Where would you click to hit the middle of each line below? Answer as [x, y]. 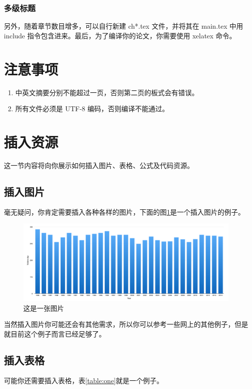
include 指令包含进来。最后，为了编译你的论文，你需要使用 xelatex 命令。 [120, 35]
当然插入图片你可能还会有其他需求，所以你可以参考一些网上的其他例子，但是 [126, 324]
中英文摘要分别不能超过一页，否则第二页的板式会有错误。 [107, 92]
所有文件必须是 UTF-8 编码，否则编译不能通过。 [92, 109]
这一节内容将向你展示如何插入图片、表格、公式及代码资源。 [99, 165]
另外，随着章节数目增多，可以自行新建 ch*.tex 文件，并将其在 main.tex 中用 [124, 26]
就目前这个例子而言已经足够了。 [55, 333]
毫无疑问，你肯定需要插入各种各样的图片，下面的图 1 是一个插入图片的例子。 [124, 211]
